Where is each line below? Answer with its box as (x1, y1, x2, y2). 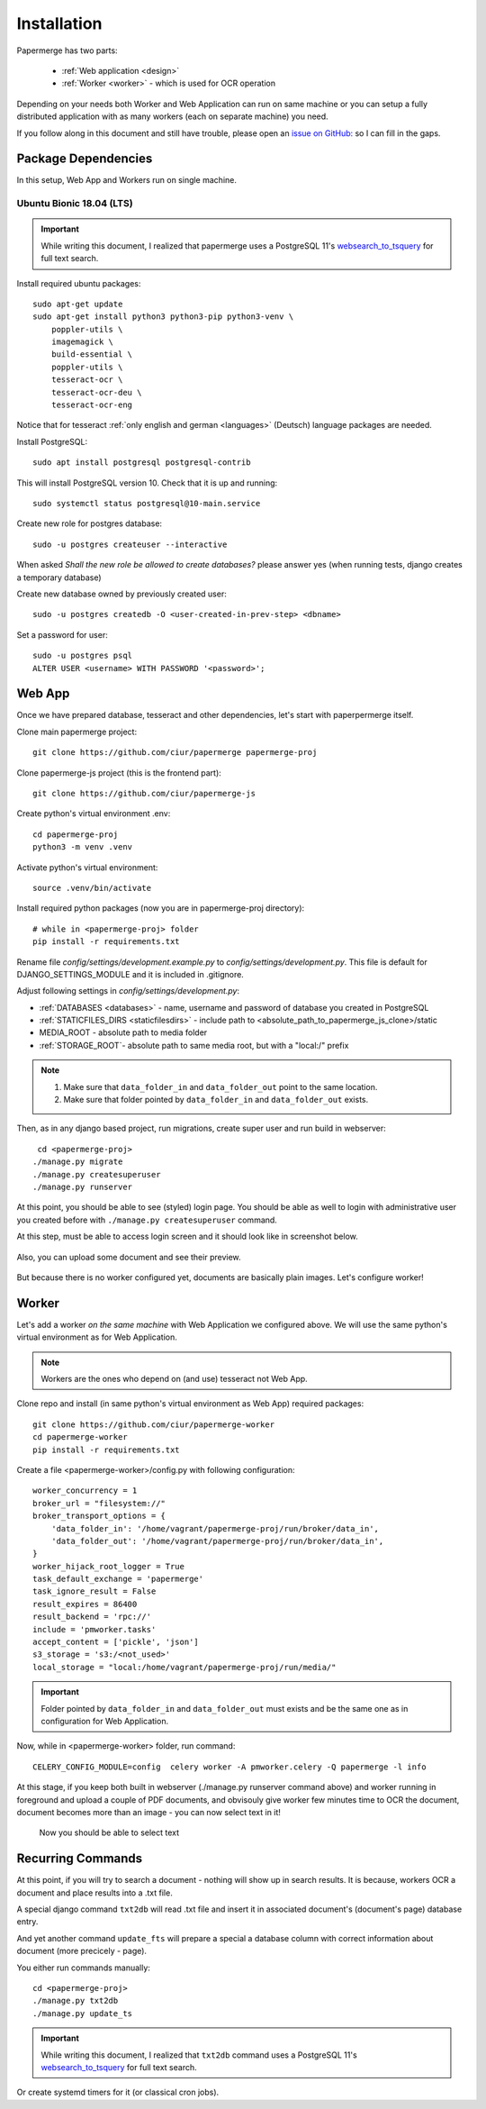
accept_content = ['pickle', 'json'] (32, 1637, 200, 1648)
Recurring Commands (16, 1851, 143, 1867)
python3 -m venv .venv (32, 842, 133, 852)
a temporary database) (16, 572, 103, 583)
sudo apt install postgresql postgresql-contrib (32, 458, 251, 468)
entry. (16, 1916, 39, 1927)
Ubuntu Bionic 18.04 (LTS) (16, 197, 134, 210)
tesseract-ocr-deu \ (50, 387, 142, 397)
